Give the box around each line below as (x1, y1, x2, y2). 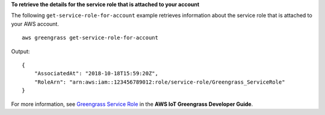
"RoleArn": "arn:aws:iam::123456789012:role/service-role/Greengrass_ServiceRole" (34, 78, 285, 85)
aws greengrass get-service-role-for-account (22, 34, 159, 42)
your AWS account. (11, 20, 60, 27)
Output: (11, 48, 30, 55)
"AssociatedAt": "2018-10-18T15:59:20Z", (34, 70, 159, 77)
